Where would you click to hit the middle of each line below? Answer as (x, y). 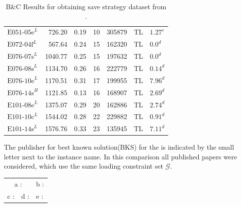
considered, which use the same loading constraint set (84, 166)
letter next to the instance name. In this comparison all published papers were (120, 156)
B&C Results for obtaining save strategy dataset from (86, 6)
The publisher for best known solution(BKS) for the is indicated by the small (119, 147)
